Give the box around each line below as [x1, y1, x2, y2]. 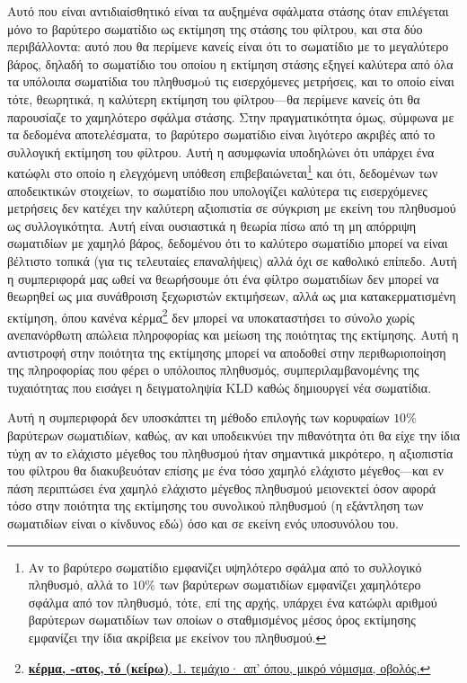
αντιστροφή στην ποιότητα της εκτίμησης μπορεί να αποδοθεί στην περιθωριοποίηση [7, 342, 446, 361]
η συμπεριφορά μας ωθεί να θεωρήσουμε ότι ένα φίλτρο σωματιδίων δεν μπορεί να [7, 269, 439, 288]
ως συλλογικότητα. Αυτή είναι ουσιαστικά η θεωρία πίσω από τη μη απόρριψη [7, 216, 417, 235]
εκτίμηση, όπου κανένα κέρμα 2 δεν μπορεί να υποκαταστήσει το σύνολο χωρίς [7, 305, 415, 326]
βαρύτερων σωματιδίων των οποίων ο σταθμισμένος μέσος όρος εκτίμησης [28, 610, 416, 629]
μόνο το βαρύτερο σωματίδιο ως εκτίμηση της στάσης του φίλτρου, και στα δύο [7, 19, 423, 38]
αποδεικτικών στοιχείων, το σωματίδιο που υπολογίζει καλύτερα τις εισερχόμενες [7, 181, 427, 200]
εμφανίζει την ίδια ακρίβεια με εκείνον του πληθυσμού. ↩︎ [28, 627, 327, 646]
